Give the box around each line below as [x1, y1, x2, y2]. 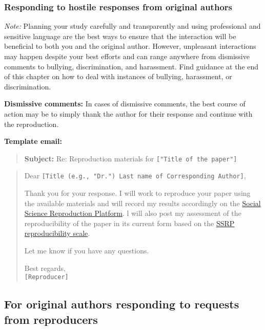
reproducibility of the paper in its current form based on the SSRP [24, 217, 235, 228]
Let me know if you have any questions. [24, 245, 149, 256]
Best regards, [24, 262, 66, 273]
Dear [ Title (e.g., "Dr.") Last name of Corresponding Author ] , [24, 170, 246, 181]
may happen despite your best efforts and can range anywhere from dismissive [4, 51, 250, 61]
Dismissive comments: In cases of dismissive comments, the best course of [4, 98, 246, 109]
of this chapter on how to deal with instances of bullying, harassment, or [4, 71, 232, 82]
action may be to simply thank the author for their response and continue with [4, 108, 253, 119]
